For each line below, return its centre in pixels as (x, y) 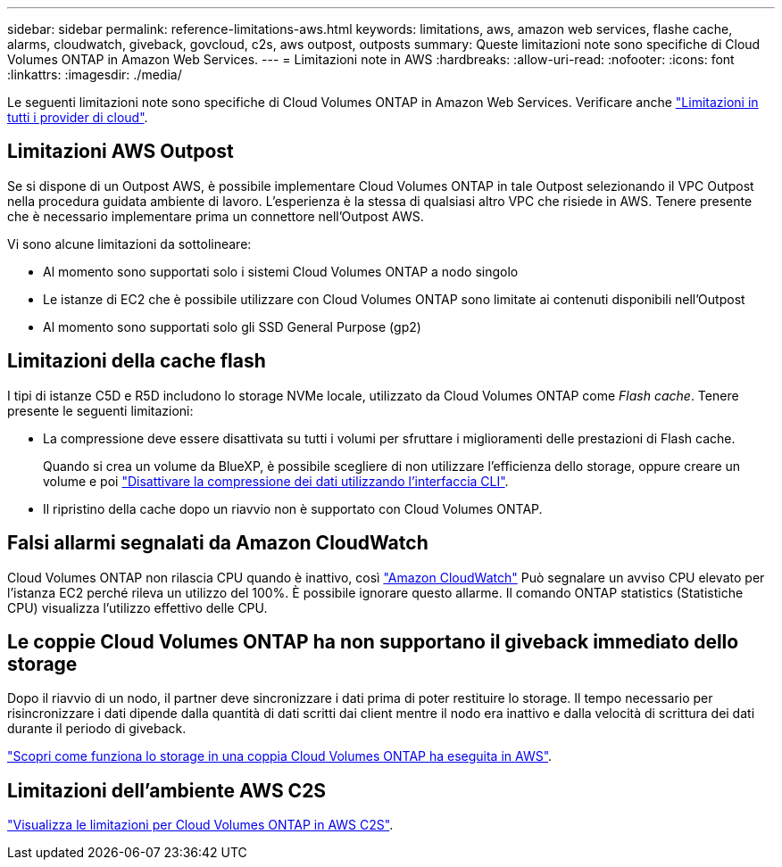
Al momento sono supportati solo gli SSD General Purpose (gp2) (232, 326)
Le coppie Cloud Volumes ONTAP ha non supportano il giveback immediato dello (373, 641)
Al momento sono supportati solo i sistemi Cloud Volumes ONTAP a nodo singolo (281, 271)
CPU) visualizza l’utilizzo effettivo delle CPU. (137, 607)
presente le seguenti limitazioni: (100, 410)
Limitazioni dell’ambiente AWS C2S (167, 790)
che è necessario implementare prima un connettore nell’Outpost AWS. (216, 216)
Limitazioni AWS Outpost (121, 152)
